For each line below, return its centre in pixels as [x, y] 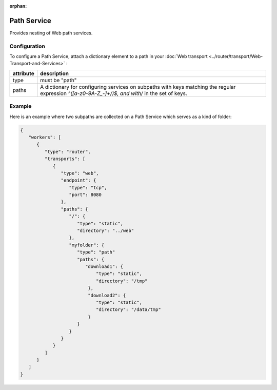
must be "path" [58, 80]
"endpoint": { [78, 180]
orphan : [18, 6]
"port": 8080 [85, 195]
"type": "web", [80, 173]
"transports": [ [65, 159]
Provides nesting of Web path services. [51, 33]
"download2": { [107, 295]
